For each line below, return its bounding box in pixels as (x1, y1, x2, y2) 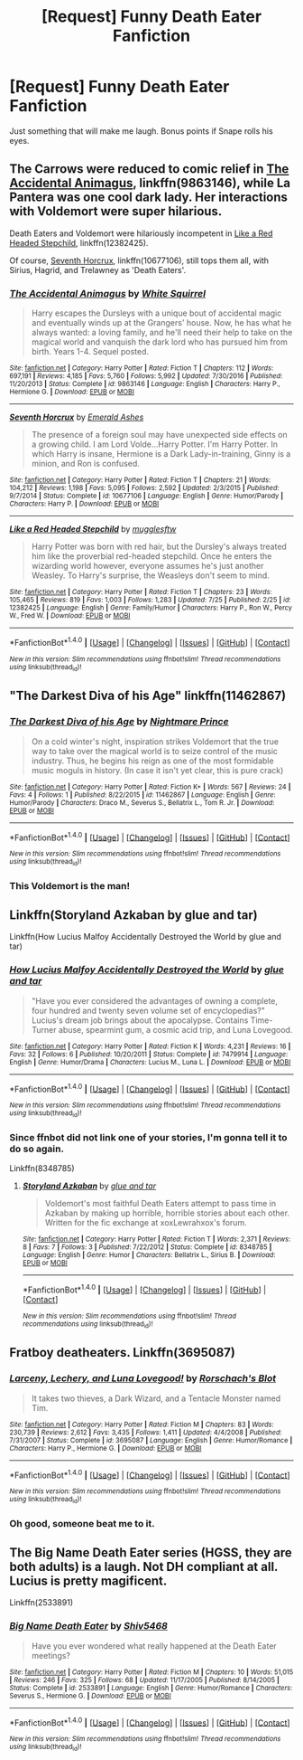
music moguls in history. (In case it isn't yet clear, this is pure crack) (31, 764, 284, 775)
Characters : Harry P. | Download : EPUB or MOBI (9, 499, 160, 508)
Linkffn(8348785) (9, 1163, 75, 1174)
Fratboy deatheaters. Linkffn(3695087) (9, 1345, 236, 1360)
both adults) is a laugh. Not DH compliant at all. (9, 1558, 278, 1575)
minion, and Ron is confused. (31, 459, 140, 469)
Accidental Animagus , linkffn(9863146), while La (9, 175, 291, 191)
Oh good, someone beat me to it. (9, 1517, 155, 1529)
